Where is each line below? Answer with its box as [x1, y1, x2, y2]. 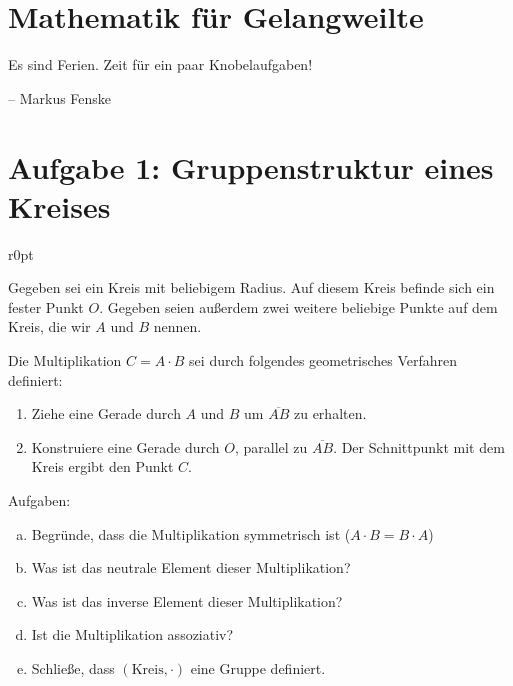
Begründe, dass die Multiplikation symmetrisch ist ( [31, 523, 351, 544]
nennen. [153, 316, 202, 337]
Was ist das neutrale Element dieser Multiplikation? [31, 557, 351, 578]
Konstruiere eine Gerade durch [31, 436, 220, 457]
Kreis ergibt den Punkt [31, 456, 174, 477]
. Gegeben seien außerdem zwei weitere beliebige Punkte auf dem [99, 296, 498, 317]
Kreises [8, 185, 111, 226]
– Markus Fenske [8, 87, 112, 108]
